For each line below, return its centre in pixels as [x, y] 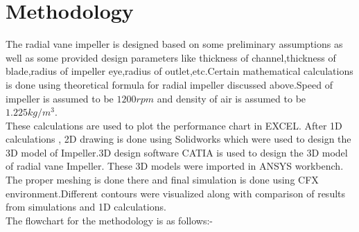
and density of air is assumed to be [231, 98]
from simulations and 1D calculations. [86, 207]
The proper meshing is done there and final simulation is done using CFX [162, 180]
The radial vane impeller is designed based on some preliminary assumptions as [174, 44]
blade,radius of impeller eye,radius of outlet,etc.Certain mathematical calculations [179, 71]
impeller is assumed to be [60, 98]
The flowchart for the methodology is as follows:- [109, 220]
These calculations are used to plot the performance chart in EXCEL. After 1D [174, 125]
